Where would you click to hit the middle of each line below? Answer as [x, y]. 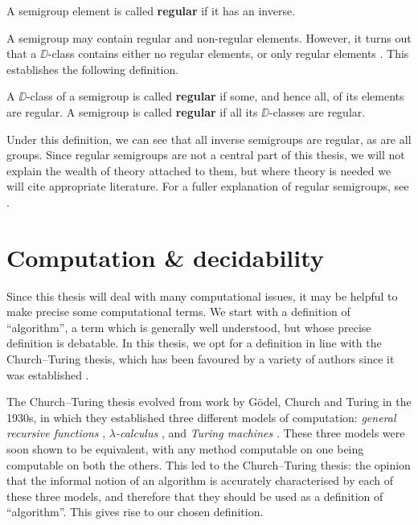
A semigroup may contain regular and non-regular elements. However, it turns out [209, 37]
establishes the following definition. [93, 69]
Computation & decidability [165, 257]
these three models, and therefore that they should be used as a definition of [195, 496]
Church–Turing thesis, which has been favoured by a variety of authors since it [201, 359]
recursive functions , [56, 433]
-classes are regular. [317, 111]
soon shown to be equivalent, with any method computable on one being [185, 449]
